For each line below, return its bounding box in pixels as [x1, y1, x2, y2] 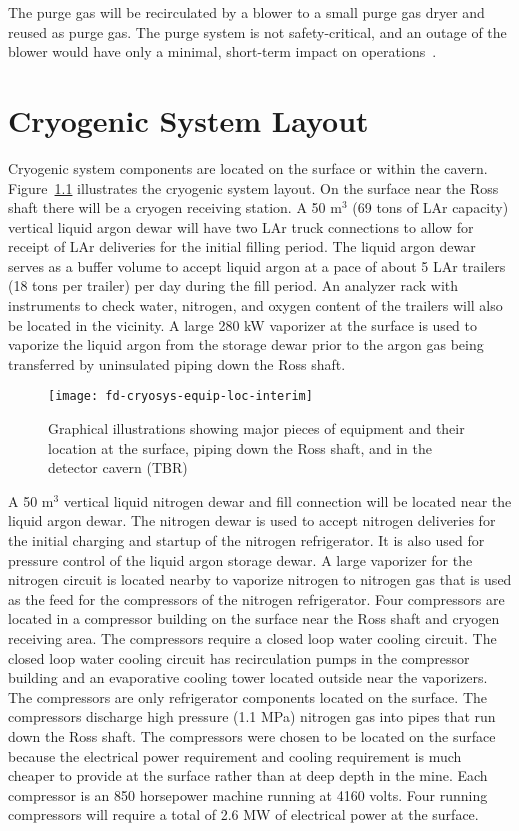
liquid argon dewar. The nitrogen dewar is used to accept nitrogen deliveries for [8, 510, 496, 531]
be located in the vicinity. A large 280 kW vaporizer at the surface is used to [8, 314, 477, 335]
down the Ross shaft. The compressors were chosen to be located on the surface [8, 726, 496, 746]
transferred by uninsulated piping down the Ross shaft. [8, 353, 346, 374]
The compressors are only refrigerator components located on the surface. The [8, 686, 487, 707]
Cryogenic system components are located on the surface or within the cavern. [8, 157, 488, 178]
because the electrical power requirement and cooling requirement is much [8, 745, 462, 766]
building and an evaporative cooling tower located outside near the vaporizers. [8, 667, 488, 688]
